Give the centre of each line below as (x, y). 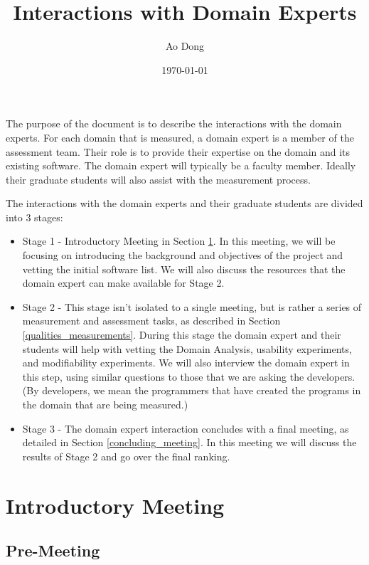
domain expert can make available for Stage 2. (123, 283)
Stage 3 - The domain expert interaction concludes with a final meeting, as (186, 428)
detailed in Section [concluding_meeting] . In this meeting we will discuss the (189, 442)
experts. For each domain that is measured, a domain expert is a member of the (180, 137)
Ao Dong (185, 46)
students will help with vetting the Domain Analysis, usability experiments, (187, 348)
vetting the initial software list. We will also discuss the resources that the (184, 269)
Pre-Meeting (53, 550)
